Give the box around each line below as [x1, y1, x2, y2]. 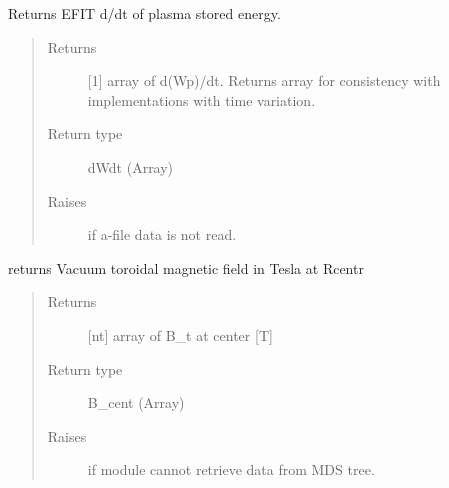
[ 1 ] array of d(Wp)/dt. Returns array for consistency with [87, 70, 441, 91]
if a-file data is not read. [87, 224, 237, 245]
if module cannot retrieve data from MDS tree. [87, 459, 375, 480]
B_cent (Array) [87, 392, 185, 413]
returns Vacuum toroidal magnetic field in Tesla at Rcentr [8, 257, 364, 278]
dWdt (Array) [87, 156, 174, 177]
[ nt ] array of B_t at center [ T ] [87, 324, 273, 345]
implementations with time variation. [87, 89, 316, 110]
